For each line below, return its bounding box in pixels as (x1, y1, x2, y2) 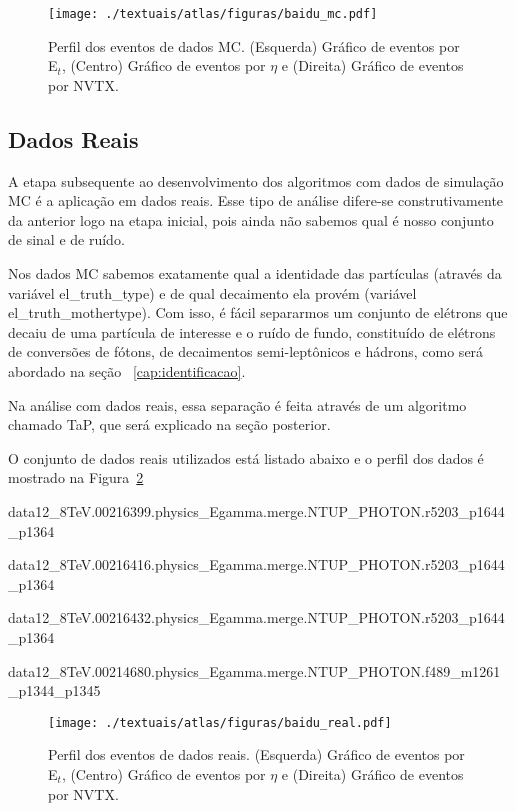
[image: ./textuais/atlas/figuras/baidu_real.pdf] (48, 715, 392, 730)
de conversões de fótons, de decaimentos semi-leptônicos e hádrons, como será (8, 341, 484, 362)
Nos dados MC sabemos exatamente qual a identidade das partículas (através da (8, 263, 502, 284)
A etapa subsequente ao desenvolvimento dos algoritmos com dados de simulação (8, 170, 504, 191)
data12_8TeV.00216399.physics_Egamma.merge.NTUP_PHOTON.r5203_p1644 (8, 500, 505, 521)
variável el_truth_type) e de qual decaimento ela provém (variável (8, 282, 417, 303)
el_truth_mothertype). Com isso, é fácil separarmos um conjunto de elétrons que (8, 302, 508, 323)
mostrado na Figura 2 (8, 467, 144, 488)
